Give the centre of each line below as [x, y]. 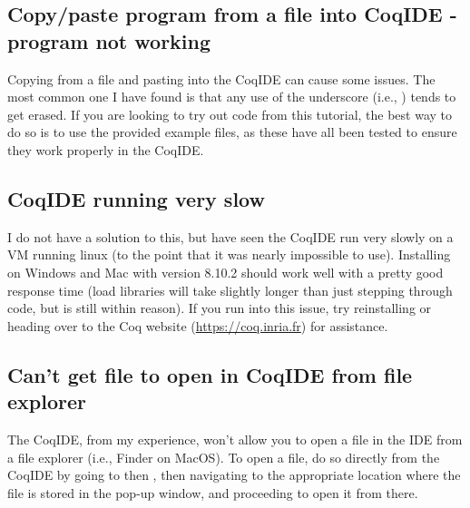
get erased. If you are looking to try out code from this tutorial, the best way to [230, 114]
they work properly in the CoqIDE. [106, 149]
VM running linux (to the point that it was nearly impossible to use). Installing [229, 254]
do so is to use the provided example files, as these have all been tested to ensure [232, 132]
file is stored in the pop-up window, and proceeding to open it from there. [213, 492]
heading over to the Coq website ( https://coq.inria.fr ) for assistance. [198, 325]
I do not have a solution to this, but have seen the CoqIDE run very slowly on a [230, 236]
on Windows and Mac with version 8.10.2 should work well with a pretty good [225, 272]
